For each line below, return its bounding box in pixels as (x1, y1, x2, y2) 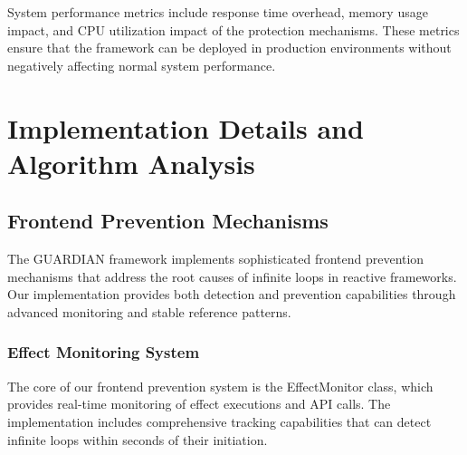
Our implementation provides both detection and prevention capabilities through (7, 285, 456, 304)
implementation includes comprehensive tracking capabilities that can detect (7, 411, 432, 431)
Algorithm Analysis (7, 144, 255, 181)
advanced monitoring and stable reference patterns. (7, 302, 291, 321)
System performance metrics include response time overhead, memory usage (7, 3, 428, 21)
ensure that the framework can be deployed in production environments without (7, 38, 452, 57)
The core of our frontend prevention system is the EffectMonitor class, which (7, 376, 434, 395)
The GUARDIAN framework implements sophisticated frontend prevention (7, 249, 424, 268)
